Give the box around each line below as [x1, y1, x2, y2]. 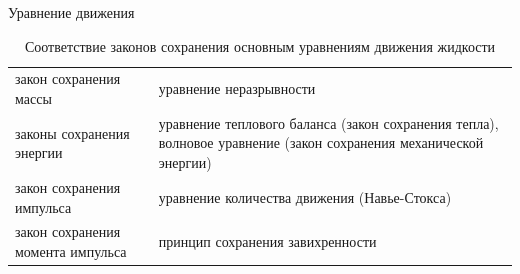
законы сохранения [15, 122, 130, 143]
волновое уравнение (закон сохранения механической [158, 132, 484, 153]
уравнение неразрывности [158, 78, 316, 99]
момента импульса [15, 240, 127, 261]
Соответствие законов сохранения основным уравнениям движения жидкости [24, 35, 496, 56]
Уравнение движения [8, 2, 135, 22]
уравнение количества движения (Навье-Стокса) [158, 186, 452, 207]
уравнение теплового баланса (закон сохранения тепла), [158, 112, 499, 133]
